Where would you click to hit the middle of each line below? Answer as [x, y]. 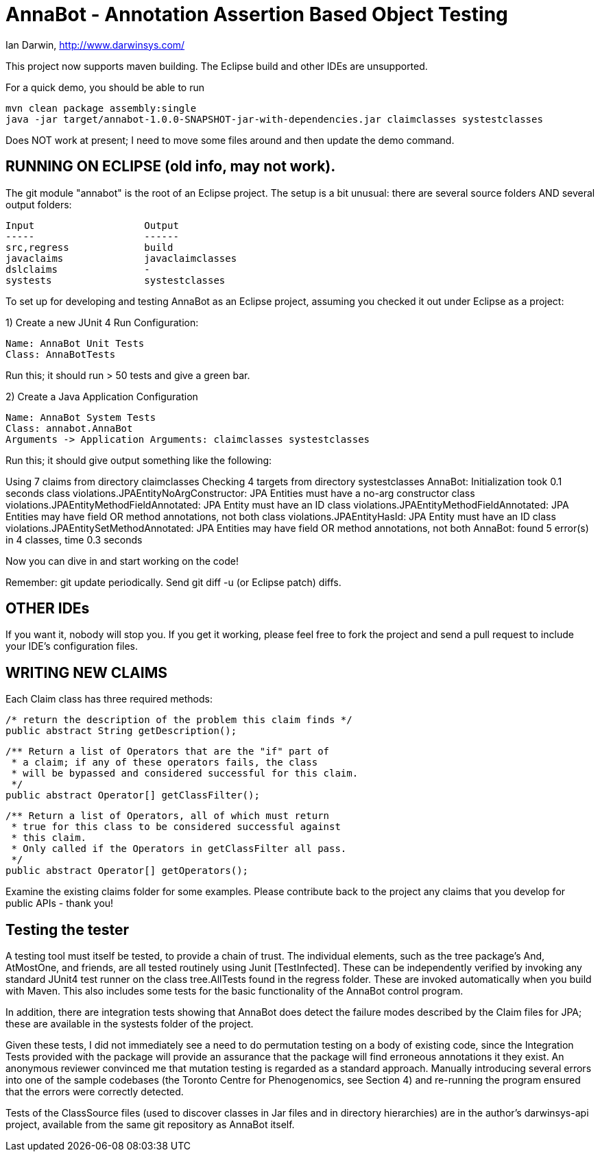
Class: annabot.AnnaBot [69, 428]
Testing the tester [67, 929]
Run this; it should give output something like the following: [139, 460]
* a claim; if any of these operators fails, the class [165, 763]
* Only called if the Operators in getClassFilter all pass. [179, 849]
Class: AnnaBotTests [61, 354]
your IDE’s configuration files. [72, 646]
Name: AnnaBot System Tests [81, 417]
